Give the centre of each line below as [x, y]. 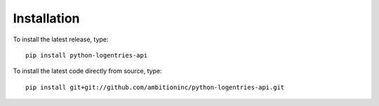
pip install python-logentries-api [87, 55]
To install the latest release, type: [61, 39]
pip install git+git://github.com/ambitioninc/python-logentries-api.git [155, 87]
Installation [46, 18]
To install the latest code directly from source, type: [87, 71]
